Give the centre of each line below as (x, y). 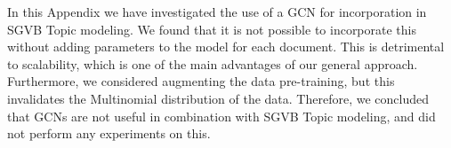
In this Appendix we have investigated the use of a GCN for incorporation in (217, 12)
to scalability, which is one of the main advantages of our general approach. (213, 63)
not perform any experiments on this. (109, 133)
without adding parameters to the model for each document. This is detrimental (226, 47)
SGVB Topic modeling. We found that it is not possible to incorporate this (212, 29)
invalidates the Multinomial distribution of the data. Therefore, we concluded (218, 98)
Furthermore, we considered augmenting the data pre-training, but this (201, 81)
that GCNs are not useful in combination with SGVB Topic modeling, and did (221, 116)
